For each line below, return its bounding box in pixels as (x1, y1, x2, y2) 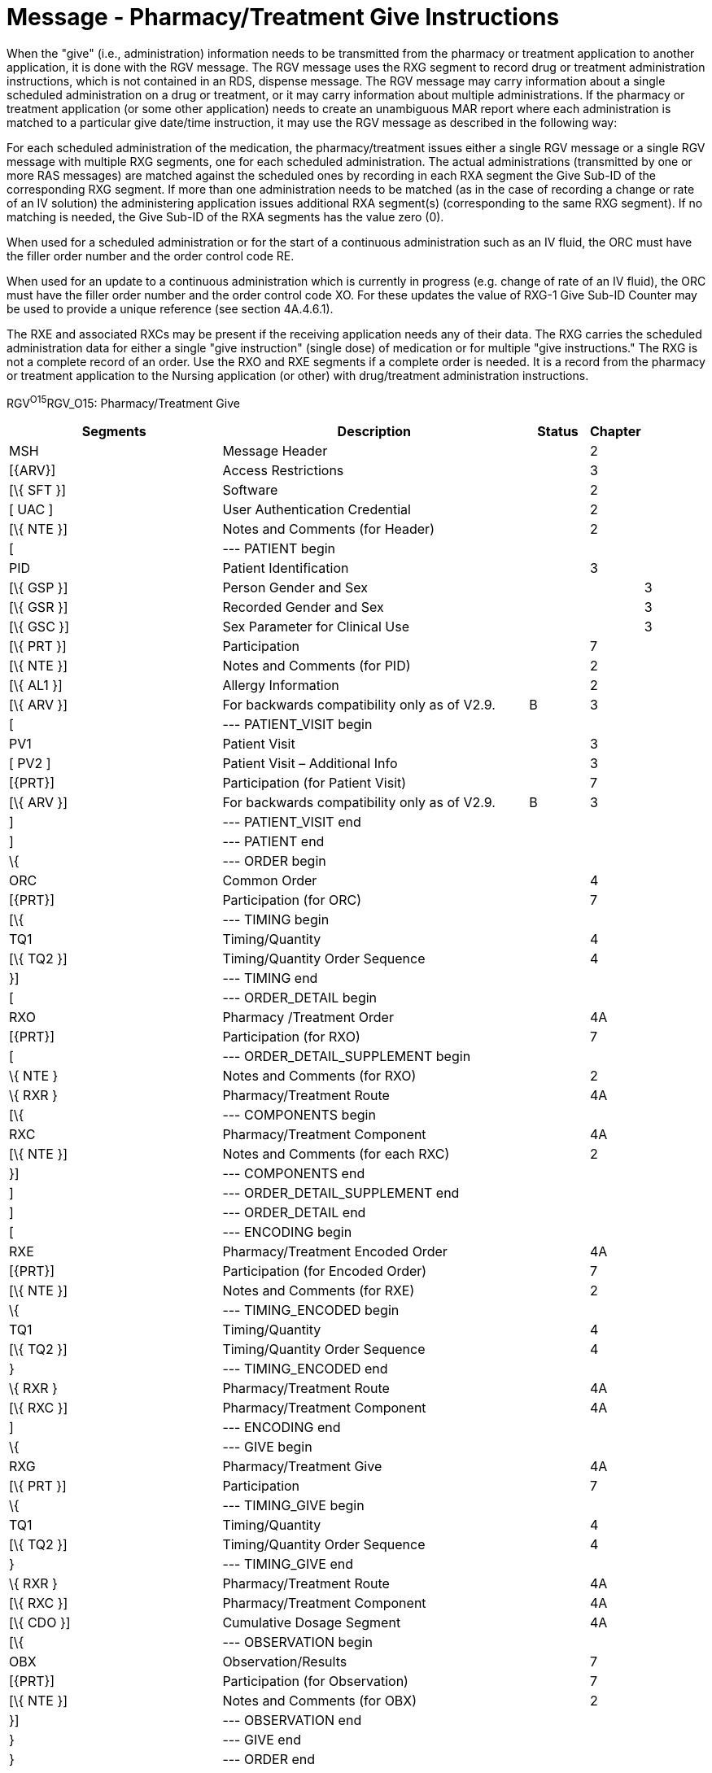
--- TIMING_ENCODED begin (222, 1302, 400, 1319)
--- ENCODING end (222, 1419, 341, 1436)
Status (537, 423, 579, 440)
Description (337, 423, 412, 440)
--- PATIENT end (222, 833, 325, 850)
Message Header (222, 443, 328, 460)
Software (222, 482, 278, 499)
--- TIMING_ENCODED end (222, 1360, 388, 1378)
